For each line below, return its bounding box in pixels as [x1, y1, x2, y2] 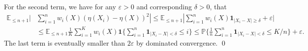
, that [210, 1, 227, 11]
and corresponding [136, 1, 192, 11]
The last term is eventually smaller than [4, 38, 125, 48]
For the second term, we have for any [4, 1, 116, 11]
